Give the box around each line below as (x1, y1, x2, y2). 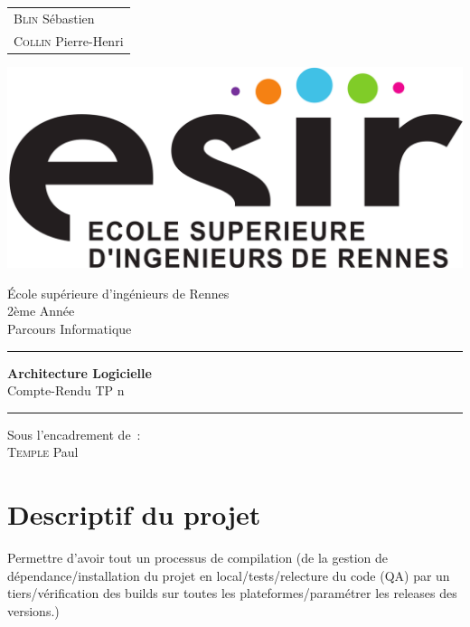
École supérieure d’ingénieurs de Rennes (7, 283, 230, 302)
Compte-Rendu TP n (7, 381, 125, 400)
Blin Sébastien (14, 8, 95, 27)
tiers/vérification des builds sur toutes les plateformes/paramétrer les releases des (7, 584, 457, 603)
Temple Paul (7, 442, 79, 461)
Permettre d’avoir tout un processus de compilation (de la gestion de (7, 548, 389, 567)
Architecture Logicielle (7, 363, 152, 382)
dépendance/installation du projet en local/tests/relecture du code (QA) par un (7, 565, 450, 584)
